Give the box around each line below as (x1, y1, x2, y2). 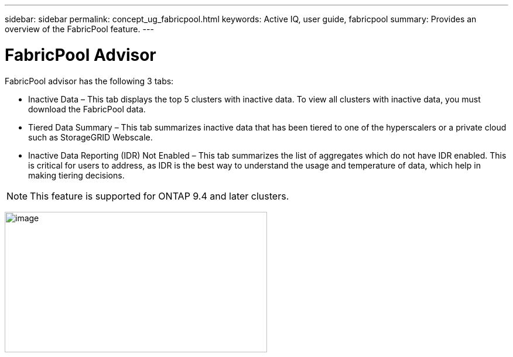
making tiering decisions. (28, 170, 125, 180)
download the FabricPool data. (28, 104, 146, 114)
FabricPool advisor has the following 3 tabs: (5, 75, 174, 86)
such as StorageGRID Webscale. (28, 132, 153, 142)
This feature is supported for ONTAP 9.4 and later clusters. (30, 190, 289, 202)
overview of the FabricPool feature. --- (5, 24, 154, 34)
